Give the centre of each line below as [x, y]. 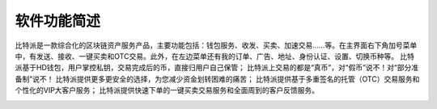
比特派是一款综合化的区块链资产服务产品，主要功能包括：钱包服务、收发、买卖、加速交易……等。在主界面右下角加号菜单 [216, 45]
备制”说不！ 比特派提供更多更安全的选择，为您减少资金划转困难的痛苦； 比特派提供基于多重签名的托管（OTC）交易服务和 [217, 79]
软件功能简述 [58, 21]
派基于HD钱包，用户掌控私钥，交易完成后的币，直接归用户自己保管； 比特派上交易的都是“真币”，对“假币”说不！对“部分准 [217, 68]
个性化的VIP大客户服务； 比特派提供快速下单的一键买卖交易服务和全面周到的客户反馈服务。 [167, 90]
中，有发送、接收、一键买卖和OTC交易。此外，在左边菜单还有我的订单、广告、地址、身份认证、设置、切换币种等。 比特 [215, 56]
